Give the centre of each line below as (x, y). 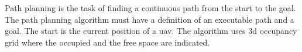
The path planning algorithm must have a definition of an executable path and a (150, 19)
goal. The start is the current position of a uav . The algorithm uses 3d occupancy (151, 31)
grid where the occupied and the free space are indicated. (107, 42)
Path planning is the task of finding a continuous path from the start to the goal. (150, 8)
